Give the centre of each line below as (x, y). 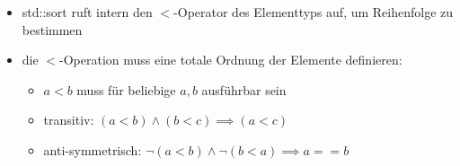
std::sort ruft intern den (87, 12)
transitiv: (69, 120)
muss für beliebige (126, 89)
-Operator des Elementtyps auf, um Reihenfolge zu (314, 12)
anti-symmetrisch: (93, 149)
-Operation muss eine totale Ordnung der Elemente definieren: (231, 60)
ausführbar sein (244, 89)
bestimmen (52, 29)
